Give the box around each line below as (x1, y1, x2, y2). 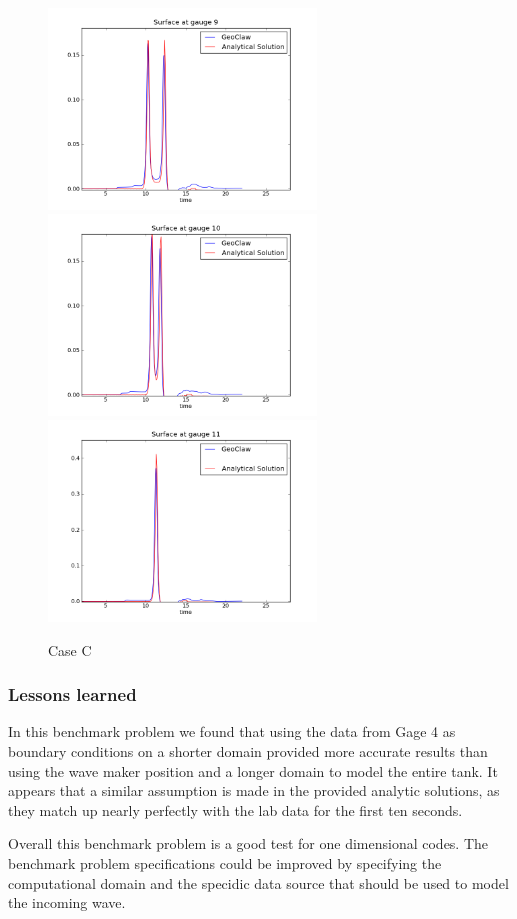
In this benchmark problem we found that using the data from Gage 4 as (8, 721, 456, 742)
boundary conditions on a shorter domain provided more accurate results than (8, 740, 488, 761)
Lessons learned (8, 682, 137, 707)
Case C (48, 639, 92, 660)
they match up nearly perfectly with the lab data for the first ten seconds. (8, 799, 463, 820)
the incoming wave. (8, 892, 126, 913)
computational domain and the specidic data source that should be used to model (8, 872, 509, 893)
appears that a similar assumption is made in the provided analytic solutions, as (8, 780, 500, 801)
